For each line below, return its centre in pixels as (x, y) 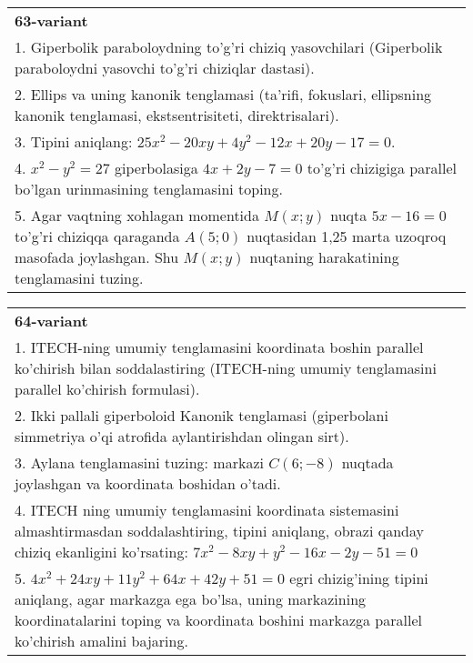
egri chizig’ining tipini (359, 578)
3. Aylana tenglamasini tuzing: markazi (139, 462)
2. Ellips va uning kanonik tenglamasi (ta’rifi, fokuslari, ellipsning (223, 94)
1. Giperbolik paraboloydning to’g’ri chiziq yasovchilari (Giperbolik (229, 47)
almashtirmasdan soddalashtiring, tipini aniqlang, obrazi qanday (219, 531)
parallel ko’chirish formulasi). (107, 389)
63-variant (51, 20)
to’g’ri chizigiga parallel (382, 168)
